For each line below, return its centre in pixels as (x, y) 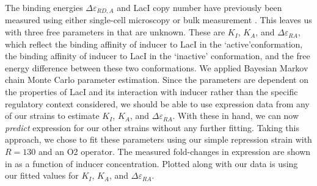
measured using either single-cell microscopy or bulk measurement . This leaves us (158, 20)
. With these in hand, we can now (236, 116)
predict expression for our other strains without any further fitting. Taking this (152, 127)
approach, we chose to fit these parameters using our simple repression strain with (158, 139)
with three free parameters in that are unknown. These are (115, 32)
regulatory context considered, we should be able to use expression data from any (157, 103)
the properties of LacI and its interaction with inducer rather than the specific (151, 92)
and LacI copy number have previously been (199, 7)
